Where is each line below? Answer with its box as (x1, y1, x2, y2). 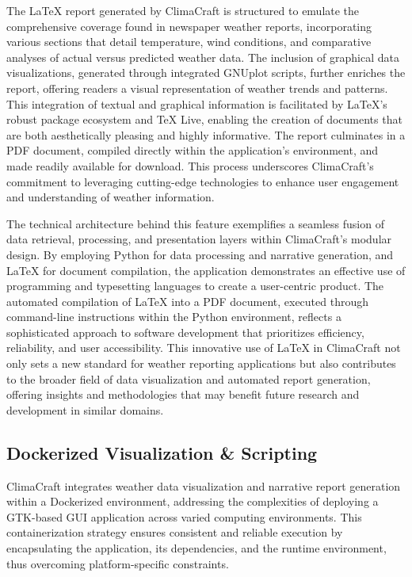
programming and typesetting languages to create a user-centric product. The (6, 277, 384, 294)
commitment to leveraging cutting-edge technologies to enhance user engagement (6, 173, 399, 189)
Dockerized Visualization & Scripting (6, 440, 318, 464)
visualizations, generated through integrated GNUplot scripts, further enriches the (6, 64, 406, 81)
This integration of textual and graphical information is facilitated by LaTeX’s (6, 95, 387, 112)
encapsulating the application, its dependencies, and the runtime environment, (6, 540, 387, 556)
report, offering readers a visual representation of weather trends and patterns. (6, 79, 388, 96)
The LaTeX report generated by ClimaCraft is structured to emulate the (6, 2, 360, 18)
